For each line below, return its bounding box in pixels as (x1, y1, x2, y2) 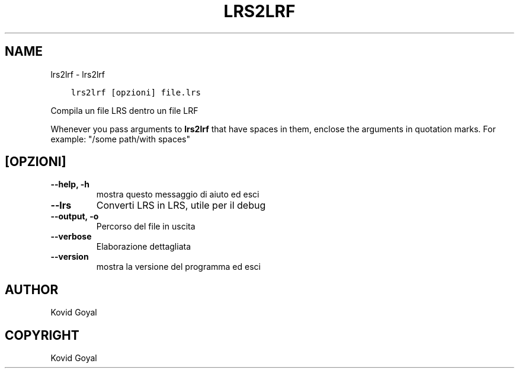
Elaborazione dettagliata (96, 241, 191, 252)
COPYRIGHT (5, 327, 79, 343)
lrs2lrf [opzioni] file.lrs (71, 87, 201, 97)
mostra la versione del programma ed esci (96, 262, 261, 272)
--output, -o (50, 211, 99, 222)
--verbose (50, 231, 92, 242)
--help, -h (50, 179, 89, 190)
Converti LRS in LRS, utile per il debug (96, 199, 266, 212)
